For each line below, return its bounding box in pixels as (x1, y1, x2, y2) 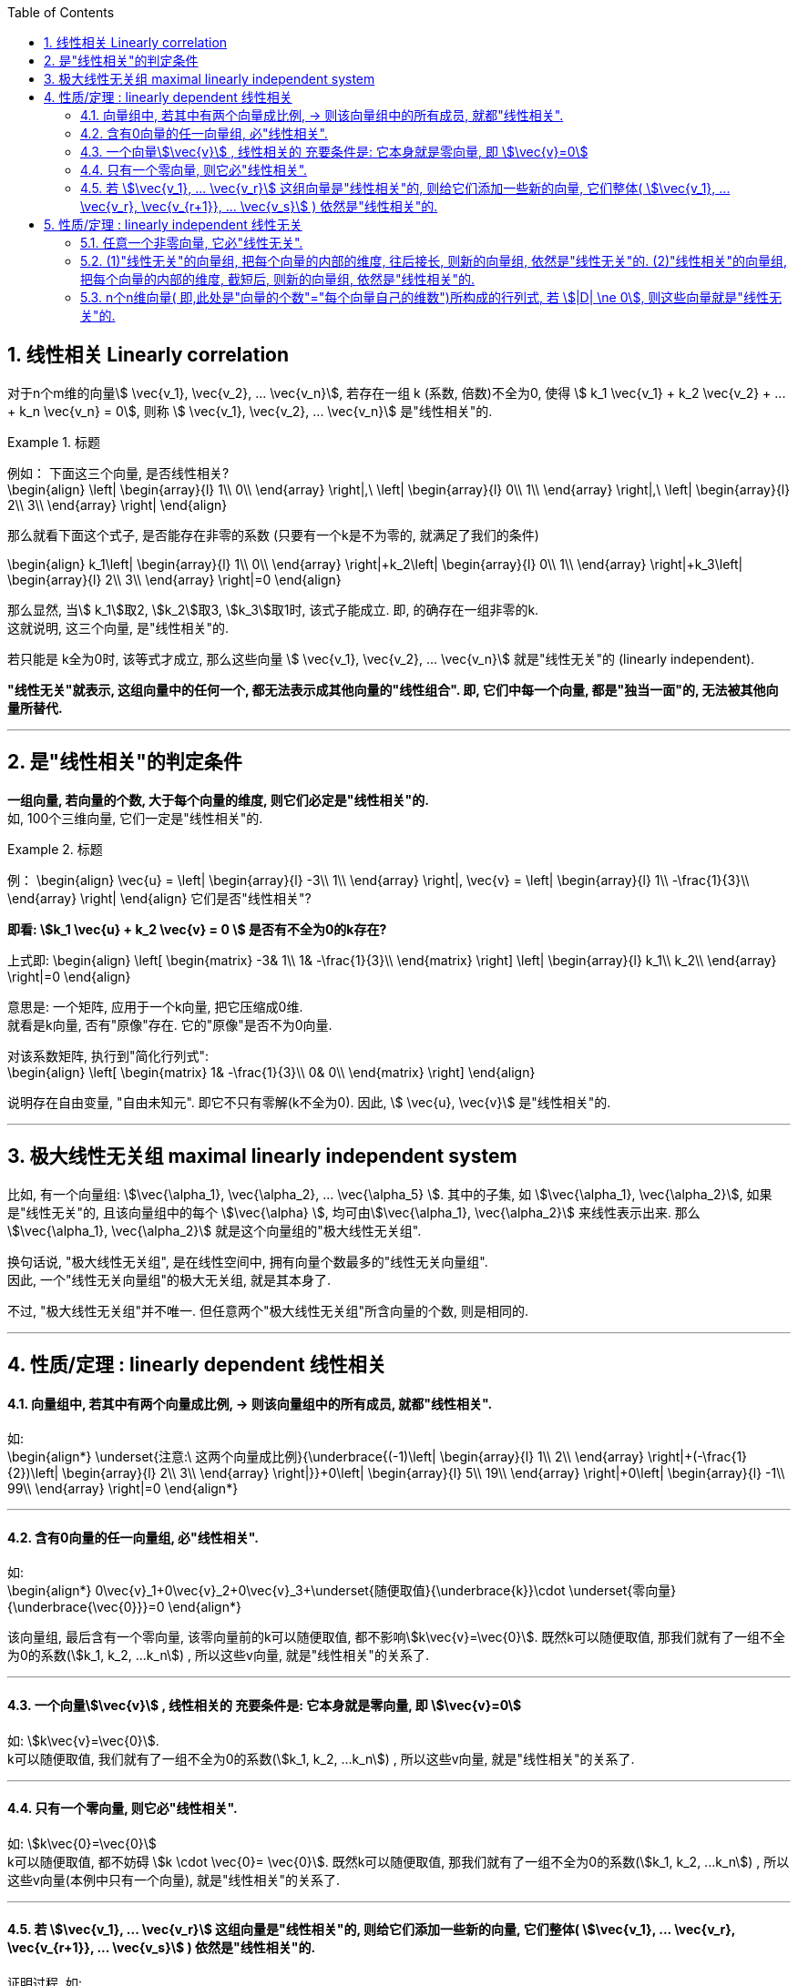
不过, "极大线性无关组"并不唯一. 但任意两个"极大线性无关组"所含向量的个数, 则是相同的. (7, 1302, 529, 1319)
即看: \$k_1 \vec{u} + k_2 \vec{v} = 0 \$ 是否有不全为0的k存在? (7, 921, 387, 937)
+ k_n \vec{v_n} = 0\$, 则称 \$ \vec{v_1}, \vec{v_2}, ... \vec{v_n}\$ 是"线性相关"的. (7, 402, 493, 419)
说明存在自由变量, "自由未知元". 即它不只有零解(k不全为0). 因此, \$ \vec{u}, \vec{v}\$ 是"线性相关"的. (7, 1094, 611, 1110)
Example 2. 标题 (7, 840, 103, 857)
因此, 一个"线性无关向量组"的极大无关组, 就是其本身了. (7, 1271, 332, 1288)
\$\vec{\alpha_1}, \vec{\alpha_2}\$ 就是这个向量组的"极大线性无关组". (7, 1222, 422, 1238)
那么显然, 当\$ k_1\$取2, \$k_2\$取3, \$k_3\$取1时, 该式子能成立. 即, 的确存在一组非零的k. (7, 601, 539, 617)
